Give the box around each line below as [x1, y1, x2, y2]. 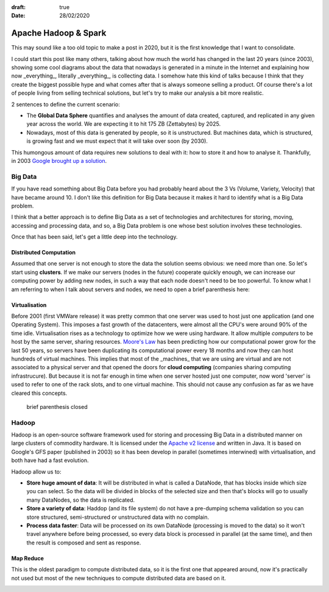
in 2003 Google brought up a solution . [11, 157, 107, 164]
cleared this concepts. [11, 389, 68, 397]
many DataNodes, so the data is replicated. [26, 496, 135, 504]
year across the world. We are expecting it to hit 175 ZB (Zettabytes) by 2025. [26, 120, 221, 128]
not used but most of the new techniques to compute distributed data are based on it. [11, 574, 227, 582]
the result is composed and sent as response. [26, 539, 141, 546]
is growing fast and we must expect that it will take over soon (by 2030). [26, 137, 208, 145]
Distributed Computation [11, 249, 76, 256]
